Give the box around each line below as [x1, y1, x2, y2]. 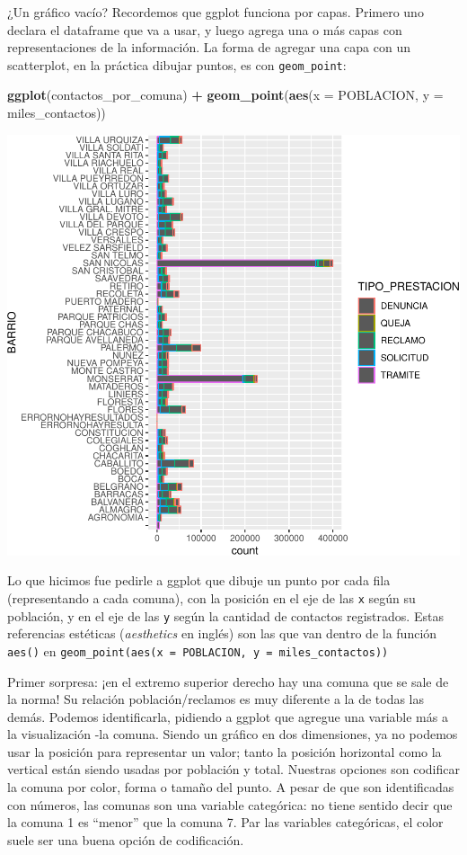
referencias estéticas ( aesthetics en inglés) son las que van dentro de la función [7, 624, 437, 643]
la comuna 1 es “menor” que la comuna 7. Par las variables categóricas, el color [7, 813, 444, 832]
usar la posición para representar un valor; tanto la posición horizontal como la [7, 742, 442, 761]
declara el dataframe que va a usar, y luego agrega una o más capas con [7, 20, 402, 39]
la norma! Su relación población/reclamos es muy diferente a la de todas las [7, 690, 425, 708]
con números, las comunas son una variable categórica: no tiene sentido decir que [7, 795, 453, 814]
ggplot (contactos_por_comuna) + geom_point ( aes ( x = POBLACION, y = [7, 85, 444, 104]
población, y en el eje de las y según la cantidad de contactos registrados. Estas [7, 606, 444, 625]
